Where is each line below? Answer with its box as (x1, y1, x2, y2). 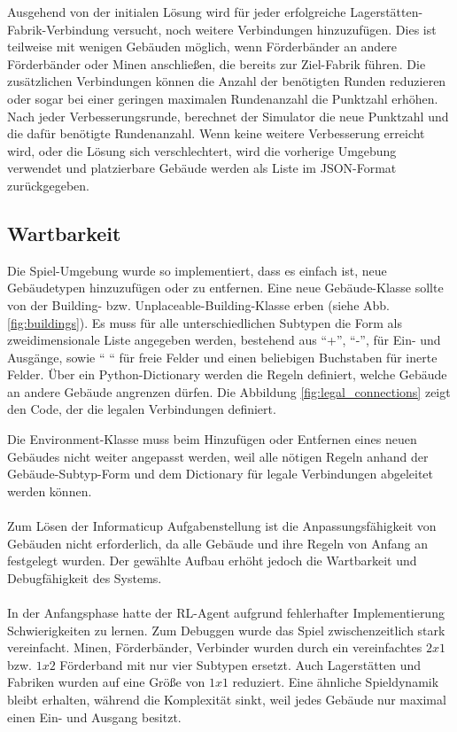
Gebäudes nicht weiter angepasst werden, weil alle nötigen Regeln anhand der (7, 447, 429, 465)
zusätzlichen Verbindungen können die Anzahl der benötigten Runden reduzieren (7, 72, 446, 90)
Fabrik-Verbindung (7, 19, 110, 38)
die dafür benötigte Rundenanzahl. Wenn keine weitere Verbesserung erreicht (7, 124, 425, 143)
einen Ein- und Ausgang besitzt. (7, 707, 182, 726)
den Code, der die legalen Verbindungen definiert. (7, 400, 276, 418)
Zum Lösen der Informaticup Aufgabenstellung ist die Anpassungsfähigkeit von (7, 517, 437, 535)
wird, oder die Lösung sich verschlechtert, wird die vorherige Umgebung (7, 141, 397, 160)
